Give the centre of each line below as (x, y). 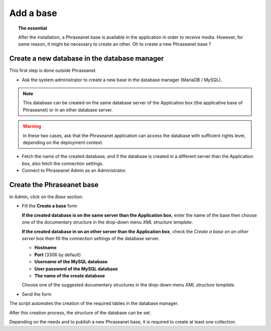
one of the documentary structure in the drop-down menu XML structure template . (107, 222)
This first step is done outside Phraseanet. (53, 71)
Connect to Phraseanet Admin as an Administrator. (74, 171)
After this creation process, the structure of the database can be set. (80, 312)
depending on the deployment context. (63, 142)
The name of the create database (70, 275)
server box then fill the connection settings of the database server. (91, 238)
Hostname (45, 248)
